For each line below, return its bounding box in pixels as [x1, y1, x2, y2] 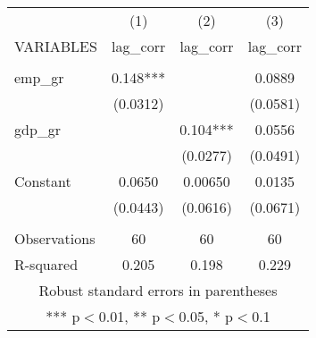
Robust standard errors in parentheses [38, 280, 278, 300]
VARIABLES [14, 36, 97, 56]
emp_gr [14, 67, 64, 88]
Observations [14, 228, 96, 249]
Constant [14, 171, 71, 191]
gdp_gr [14, 119, 62, 139]
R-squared [14, 254, 79, 275]
